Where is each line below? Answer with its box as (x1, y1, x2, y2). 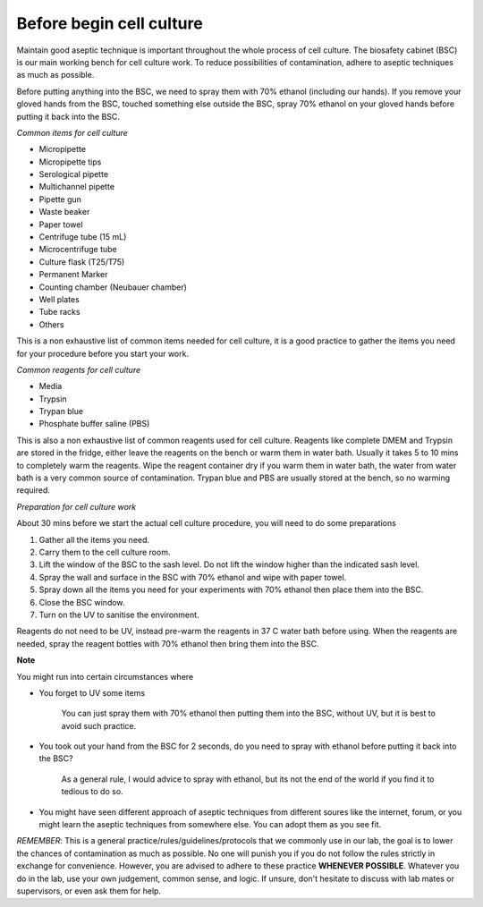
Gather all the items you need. (38, 534, 150, 545)
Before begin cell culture (16, 13, 203, 33)
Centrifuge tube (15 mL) (38, 232, 127, 242)
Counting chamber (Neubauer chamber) (38, 282, 188, 292)
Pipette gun (38, 193, 82, 205)
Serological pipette (38, 169, 109, 180)
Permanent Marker (38, 269, 108, 280)
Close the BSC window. (38, 597, 125, 607)
